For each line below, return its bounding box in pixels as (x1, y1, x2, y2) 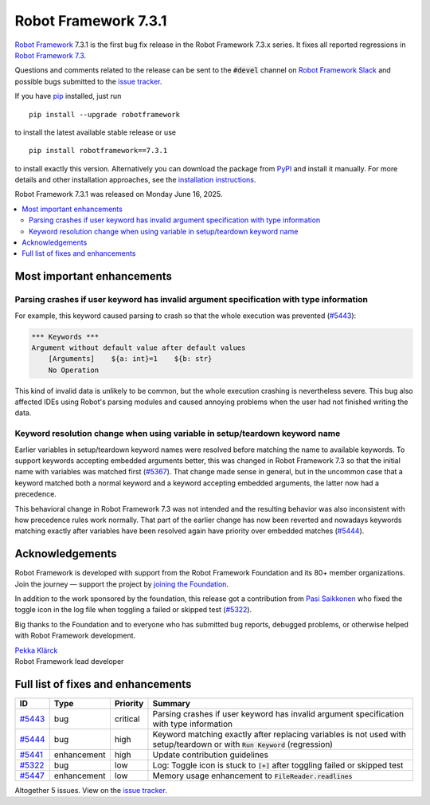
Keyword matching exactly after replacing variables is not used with (152, 728, 406, 740)
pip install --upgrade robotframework (29, 110, 181, 119)
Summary (152, 697, 191, 709)
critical (114, 713, 140, 724)
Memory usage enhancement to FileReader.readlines (152, 770, 353, 781)
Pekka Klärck (14, 646, 58, 655)
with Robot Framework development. (14, 630, 136, 641)
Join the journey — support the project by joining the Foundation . (14, 579, 229, 589)
